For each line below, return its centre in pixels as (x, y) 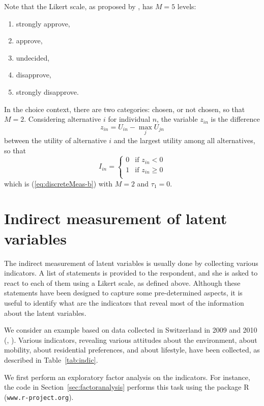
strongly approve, (43, 23)
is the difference (235, 119)
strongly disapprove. (47, 91)
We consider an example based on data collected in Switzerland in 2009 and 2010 (131, 330)
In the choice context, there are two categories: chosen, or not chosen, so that (125, 109)
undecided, (33, 57)
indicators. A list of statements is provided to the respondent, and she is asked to (131, 273)
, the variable (177, 119)
